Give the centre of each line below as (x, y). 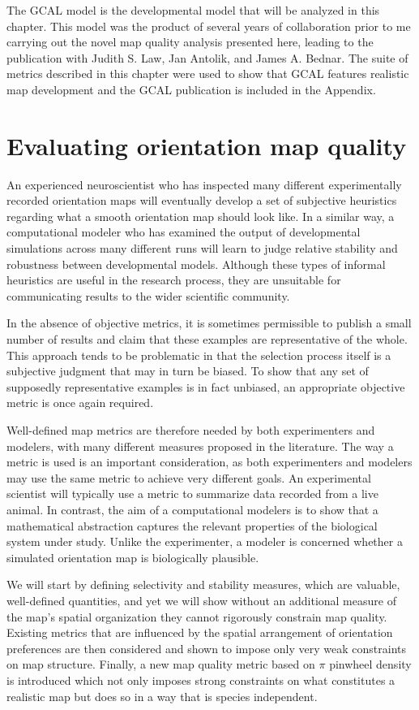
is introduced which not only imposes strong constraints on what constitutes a (201, 680)
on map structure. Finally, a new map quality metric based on (161, 664)
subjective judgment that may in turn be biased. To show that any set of (188, 371)
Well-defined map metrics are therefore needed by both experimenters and (191, 430)
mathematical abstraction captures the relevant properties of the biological (192, 525)
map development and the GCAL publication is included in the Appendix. (191, 89)
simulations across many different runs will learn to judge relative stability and (202, 248)
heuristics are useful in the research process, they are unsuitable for (174, 280)
